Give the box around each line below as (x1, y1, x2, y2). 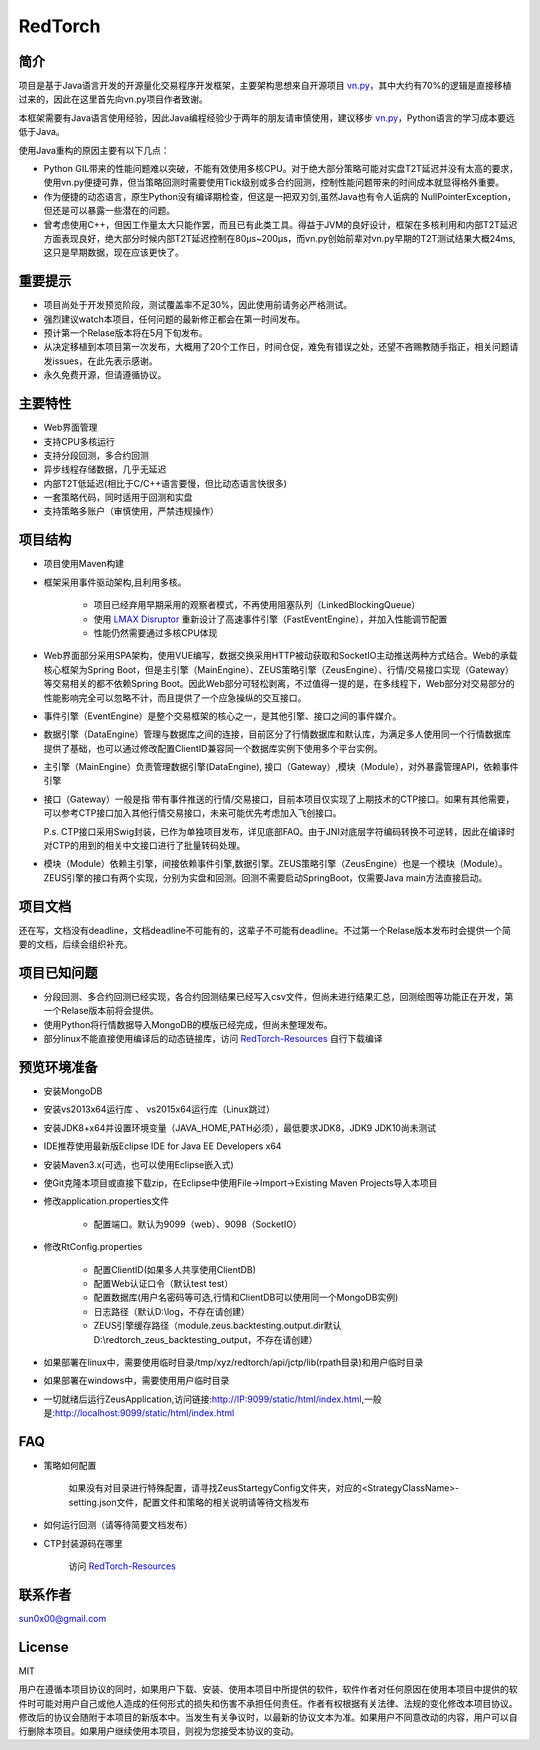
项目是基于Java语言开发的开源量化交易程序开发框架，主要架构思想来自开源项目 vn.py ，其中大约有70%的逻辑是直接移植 (18, 80, 512, 92)
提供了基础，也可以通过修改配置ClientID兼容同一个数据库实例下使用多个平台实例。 (43, 742, 383, 754)
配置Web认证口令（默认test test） (93, 1277, 234, 1289)
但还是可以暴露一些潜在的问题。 (43, 205, 175, 217)
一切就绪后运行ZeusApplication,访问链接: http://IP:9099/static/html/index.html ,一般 (43, 1393, 382, 1405)
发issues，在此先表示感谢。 (43, 355, 158, 367)
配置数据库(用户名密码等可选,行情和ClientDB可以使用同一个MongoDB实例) (93, 1291, 399, 1304)
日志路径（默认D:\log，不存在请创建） (93, 1305, 250, 1317)
